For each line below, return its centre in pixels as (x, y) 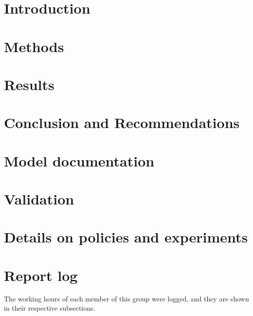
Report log (41, 275)
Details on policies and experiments (126, 237)
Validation (39, 199)
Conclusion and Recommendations (122, 122)
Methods (34, 46)
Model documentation (79, 160)
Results (29, 84)
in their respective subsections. (50, 308)
